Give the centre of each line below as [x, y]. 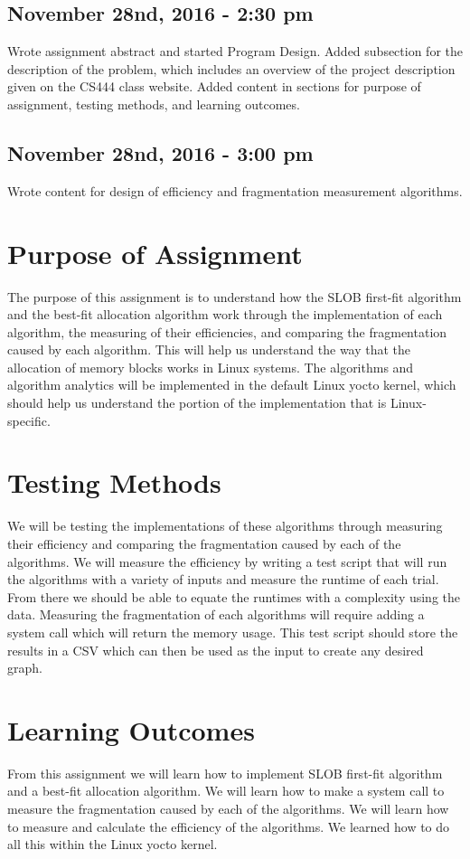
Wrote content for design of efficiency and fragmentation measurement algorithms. [235, 190]
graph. [25, 668]
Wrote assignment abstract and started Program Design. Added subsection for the [235, 51]
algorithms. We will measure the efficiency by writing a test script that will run [227, 561]
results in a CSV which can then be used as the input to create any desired [216, 650]
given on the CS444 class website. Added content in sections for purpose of [214, 86]
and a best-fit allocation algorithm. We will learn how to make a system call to [226, 791]
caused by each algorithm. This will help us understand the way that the [209, 349]
